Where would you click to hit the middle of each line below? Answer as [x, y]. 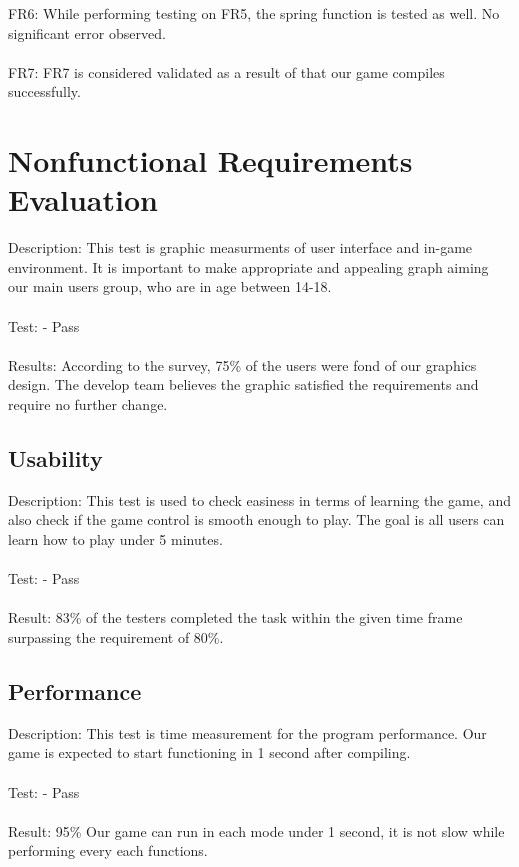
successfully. [44, 91]
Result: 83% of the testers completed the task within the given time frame [235, 617]
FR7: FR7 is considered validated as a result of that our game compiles [226, 71]
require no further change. [88, 404]
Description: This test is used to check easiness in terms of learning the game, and [259, 499]
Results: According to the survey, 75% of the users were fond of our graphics [242, 364]
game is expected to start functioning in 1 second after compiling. [209, 752]
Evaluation [83, 199]
